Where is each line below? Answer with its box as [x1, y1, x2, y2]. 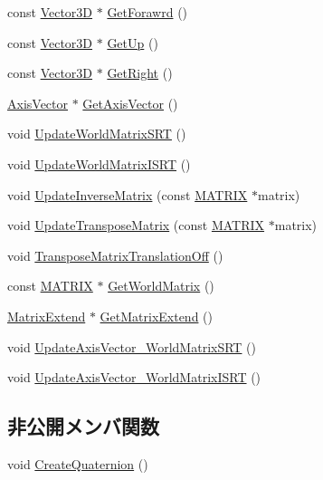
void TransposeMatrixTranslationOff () [7, 245, 223, 264]
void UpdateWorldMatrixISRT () [7, 154, 191, 173]
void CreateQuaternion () [7, 454, 148, 473]
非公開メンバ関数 [7, 412, 159, 440]
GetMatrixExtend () [100, 306, 213, 325]
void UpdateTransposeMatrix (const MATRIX [7, 216, 265, 235]
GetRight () [107, 63, 173, 82]
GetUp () [107, 33, 158, 52]
